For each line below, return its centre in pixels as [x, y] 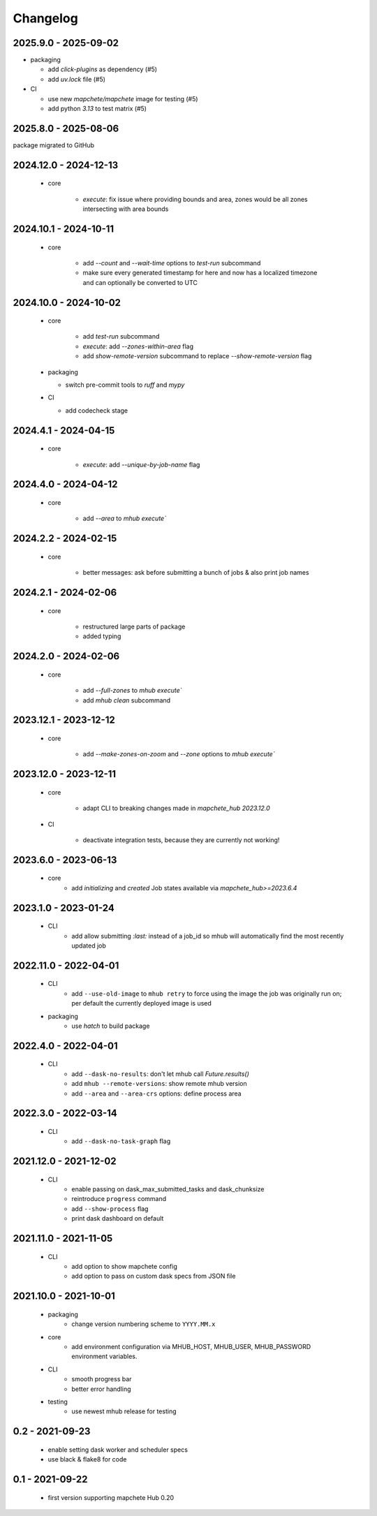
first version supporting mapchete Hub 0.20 [111, 1497]
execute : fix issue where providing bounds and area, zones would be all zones [195, 199]
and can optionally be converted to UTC [140, 282]
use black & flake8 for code [87, 1459]
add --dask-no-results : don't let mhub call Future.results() [160, 1074]
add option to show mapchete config [124, 1267]
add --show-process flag [110, 1209]
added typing [102, 636]
